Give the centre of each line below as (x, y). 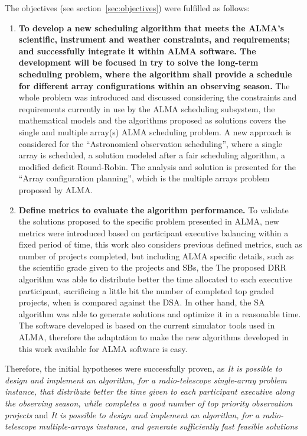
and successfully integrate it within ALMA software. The (137, 51)
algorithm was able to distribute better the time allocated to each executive (156, 279)
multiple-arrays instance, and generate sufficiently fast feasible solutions (168, 426)
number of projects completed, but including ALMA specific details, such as (156, 256)
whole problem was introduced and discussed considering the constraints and (158, 97)
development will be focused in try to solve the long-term (138, 62)
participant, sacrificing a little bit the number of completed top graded (146, 290)
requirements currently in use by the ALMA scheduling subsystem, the (147, 108)
